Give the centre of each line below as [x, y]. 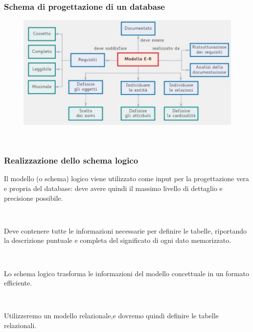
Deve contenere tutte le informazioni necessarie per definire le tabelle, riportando [126, 230]
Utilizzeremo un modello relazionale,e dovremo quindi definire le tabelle [111, 316]
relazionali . [20, 325]
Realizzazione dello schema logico [71, 160]
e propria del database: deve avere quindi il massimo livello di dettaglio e [113, 188]
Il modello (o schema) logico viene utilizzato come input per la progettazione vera [126, 178]
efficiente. [18, 283]
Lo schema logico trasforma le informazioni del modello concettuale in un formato [126, 273]
